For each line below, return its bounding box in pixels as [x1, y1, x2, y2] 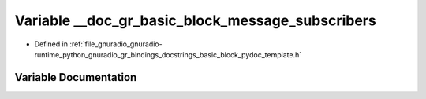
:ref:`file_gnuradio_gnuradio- [69, 39, 163, 49]
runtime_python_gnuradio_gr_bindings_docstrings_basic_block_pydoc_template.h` [34, 49, 302, 59]
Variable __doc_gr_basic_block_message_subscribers [14, 12, 376, 29]
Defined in [34, 39, 69, 49]
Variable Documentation [14, 71, 137, 84]
